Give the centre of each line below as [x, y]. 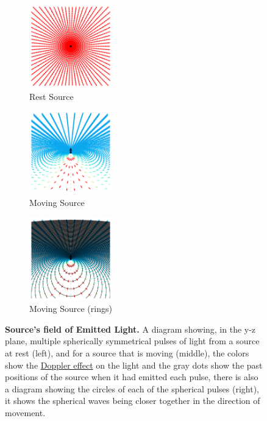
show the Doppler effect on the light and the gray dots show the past [134, 365]
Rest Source [52, 96]
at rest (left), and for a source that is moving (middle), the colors [127, 352]
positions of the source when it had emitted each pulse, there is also [132, 377]
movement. [25, 412]
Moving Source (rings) [71, 309]
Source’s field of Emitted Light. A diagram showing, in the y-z [130, 329]
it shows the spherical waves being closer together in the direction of [133, 401]
